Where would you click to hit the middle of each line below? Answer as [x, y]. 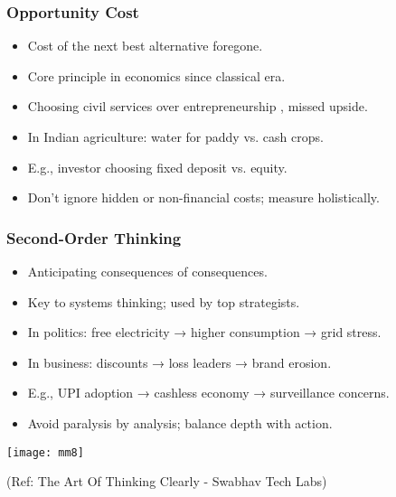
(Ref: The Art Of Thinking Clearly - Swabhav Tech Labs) [167, 481]
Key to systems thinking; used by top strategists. [164, 301]
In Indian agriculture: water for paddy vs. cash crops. [175, 136]
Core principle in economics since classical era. [156, 75]
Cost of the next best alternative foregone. [145, 46]
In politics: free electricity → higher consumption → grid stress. [204, 332]
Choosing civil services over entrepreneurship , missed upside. [198, 106]
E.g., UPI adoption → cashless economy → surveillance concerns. [208, 393]
